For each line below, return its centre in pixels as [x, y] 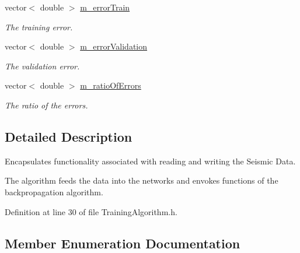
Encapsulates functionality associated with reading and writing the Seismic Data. [150, 161]
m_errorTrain [105, 7]
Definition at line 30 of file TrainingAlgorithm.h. [91, 211]
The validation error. [42, 66]
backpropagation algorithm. [54, 191]
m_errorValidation [114, 46]
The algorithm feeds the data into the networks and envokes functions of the [142, 180]
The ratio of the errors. [46, 105]
